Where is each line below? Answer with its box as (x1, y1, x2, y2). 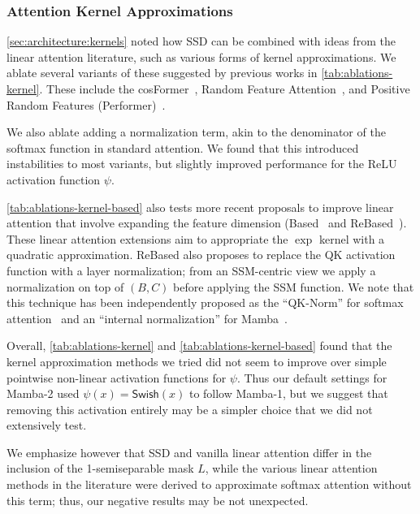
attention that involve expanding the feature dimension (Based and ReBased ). (6, 214, 407, 231)
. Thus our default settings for (236, 369, 388, 386)
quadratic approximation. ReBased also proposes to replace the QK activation (6, 246, 396, 263)
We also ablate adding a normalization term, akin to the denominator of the (6, 123, 386, 140)
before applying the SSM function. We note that (173, 278, 414, 295)
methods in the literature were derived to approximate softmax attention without (6, 476, 412, 493)
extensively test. (6, 417, 87, 434)
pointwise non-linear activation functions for (6, 369, 227, 386)
